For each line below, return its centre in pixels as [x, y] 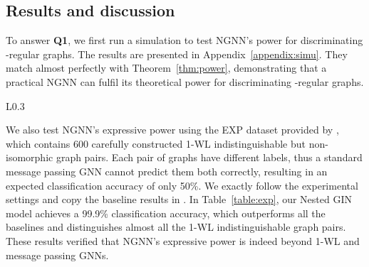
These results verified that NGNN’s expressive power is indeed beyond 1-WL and [183, 240]
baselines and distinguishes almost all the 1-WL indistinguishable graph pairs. [176, 227]
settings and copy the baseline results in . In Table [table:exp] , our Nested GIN [179, 199]
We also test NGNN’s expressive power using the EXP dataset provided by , [172, 130]
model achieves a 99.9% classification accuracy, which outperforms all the [166, 213]
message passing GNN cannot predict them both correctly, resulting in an [167, 171]
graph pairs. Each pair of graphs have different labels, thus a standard [209, 157]
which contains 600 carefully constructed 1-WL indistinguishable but [156, 143]
